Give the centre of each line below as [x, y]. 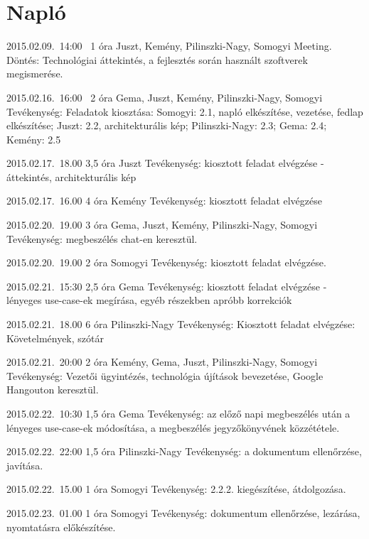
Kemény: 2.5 [34, 139]
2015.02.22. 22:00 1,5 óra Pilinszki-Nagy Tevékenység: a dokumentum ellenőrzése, [184, 451]
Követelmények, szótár [55, 338]
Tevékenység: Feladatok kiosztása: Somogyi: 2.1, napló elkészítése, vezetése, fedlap [185, 111]
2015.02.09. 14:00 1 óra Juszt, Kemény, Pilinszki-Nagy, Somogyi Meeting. [169, 46]
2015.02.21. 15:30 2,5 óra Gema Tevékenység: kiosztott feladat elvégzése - [167, 286]
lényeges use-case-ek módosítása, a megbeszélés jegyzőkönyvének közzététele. [173, 427]
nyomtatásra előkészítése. [61, 527]
